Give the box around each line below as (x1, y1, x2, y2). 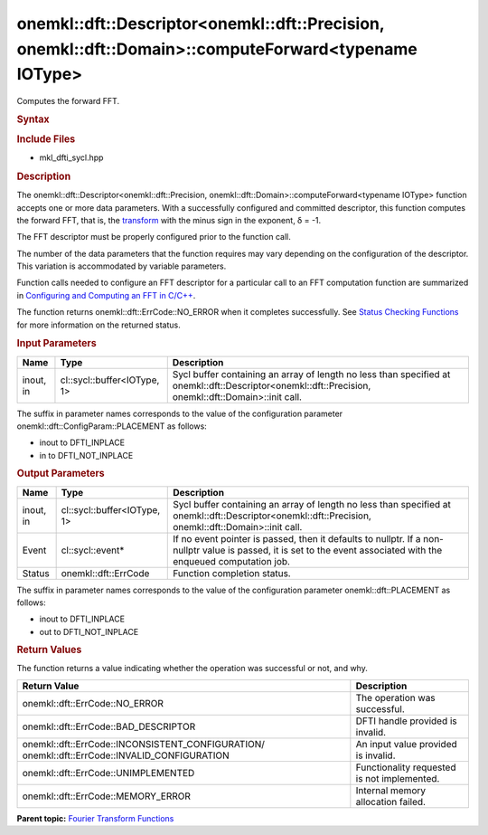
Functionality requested (355, 761, 456, 773)
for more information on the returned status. (16, 319, 181, 330)
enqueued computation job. (173, 555, 291, 567)
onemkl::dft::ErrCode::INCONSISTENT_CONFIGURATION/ (22, 737, 266, 750)
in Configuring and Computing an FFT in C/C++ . (16, 289, 196, 300)
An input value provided (355, 737, 458, 750)
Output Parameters (16, 467, 105, 479)
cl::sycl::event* (61, 544, 125, 556)
